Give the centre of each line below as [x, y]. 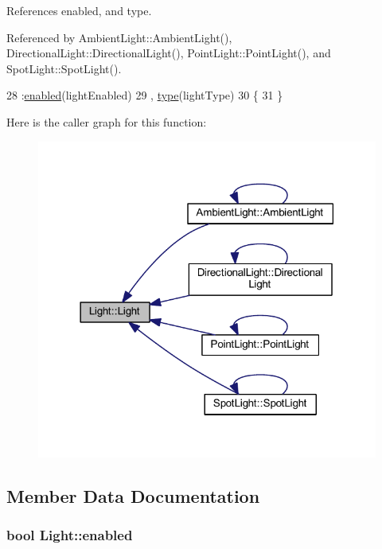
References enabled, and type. [79, 10]
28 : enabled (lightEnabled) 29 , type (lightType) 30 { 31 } [145, 95]
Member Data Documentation [133, 495]
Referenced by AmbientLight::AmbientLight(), [119, 37]
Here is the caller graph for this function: [107, 121]
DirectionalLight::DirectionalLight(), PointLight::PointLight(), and [169, 53]
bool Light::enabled [70, 534]
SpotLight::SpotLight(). [64, 68]
